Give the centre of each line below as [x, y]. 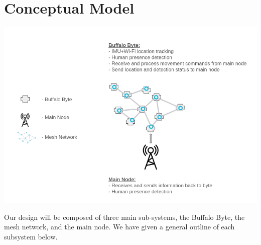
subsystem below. [31, 236]
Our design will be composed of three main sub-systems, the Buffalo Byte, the [124, 217]
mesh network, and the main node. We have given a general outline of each [119, 227]
